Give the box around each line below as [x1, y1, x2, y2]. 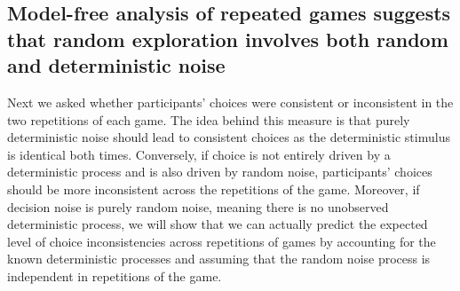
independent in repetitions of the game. [7, 266, 222, 285]
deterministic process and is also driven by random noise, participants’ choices [7, 162, 432, 181]
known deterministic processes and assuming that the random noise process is [7, 249, 431, 268]
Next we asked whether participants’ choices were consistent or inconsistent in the [7, 92, 454, 111]
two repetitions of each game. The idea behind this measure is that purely [7, 110, 410, 129]
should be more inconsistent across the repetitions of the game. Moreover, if [7, 179, 420, 198]
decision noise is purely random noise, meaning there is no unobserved [7, 197, 389, 216]
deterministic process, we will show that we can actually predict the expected [7, 215, 428, 233]
